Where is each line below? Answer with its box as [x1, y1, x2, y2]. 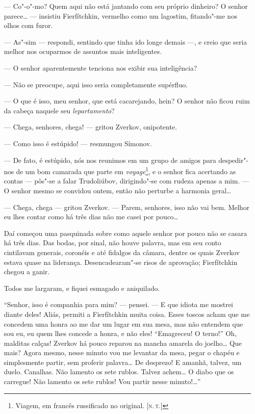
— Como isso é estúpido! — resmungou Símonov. [4, 138, 152, 148]
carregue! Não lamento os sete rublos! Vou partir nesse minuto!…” [4, 376, 201, 387]
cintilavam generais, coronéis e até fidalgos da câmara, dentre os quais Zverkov [4, 247, 240, 257]
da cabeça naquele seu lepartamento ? [4, 105, 115, 115]
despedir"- [218, 155, 249, 165]
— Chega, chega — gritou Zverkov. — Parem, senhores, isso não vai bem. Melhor [4, 202, 250, 212]
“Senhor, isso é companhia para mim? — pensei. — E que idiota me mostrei [4, 299, 233, 310]
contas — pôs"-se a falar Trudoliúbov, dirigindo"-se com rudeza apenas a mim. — [4, 176, 249, 186]
